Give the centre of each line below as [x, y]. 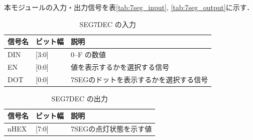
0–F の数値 [88, 54]
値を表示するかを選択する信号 [120, 66]
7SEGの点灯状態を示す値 [111, 129]
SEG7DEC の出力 [80, 98]
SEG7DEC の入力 [108, 24]
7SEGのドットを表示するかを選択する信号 [140, 79]
